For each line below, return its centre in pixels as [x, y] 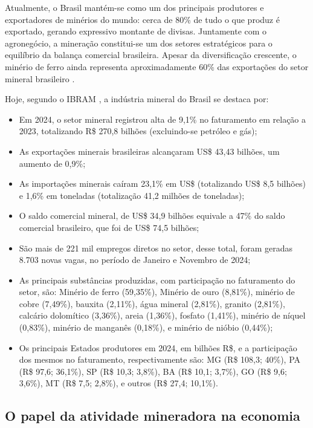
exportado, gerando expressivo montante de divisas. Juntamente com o [136, 31]
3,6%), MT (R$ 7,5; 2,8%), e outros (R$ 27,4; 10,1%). [118, 383]
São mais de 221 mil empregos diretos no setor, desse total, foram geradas [156, 248]
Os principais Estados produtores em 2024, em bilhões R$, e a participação [158, 347]
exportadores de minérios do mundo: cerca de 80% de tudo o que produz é [142, 19]
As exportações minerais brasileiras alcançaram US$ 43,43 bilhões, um [149, 151]
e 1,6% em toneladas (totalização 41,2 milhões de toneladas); [132, 195]
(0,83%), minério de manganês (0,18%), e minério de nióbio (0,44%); [146, 327]
